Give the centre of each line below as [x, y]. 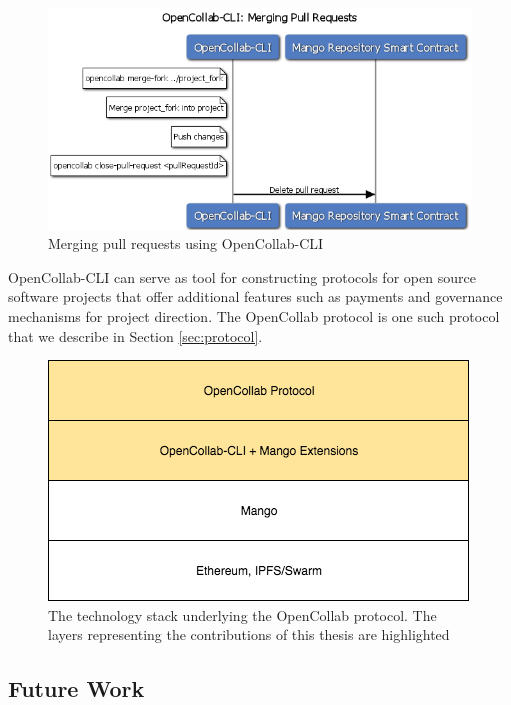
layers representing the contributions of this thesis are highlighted [249, 634]
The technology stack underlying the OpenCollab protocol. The [242, 614]
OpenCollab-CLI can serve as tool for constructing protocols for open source [242, 276]
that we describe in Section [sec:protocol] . [135, 335]
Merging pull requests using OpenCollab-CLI [186, 243]
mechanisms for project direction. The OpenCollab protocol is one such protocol [254, 315]
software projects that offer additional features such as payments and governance [255, 296]
